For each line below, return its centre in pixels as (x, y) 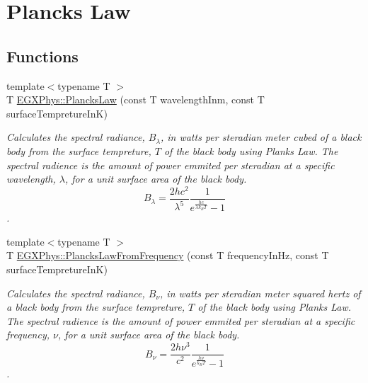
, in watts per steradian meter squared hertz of (260, 293)
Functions (42, 56)
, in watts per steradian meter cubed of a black (261, 137)
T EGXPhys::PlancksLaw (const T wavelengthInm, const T (136, 99)
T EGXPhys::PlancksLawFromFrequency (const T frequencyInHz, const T (168, 255)
